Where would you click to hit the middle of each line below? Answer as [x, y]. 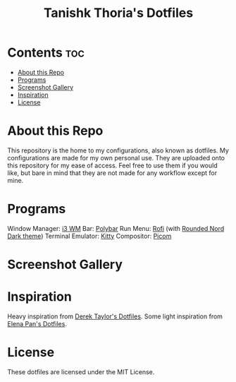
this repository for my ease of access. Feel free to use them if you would [112, 165]
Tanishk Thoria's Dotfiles [118, 13]
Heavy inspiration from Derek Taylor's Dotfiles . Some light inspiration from [115, 316]
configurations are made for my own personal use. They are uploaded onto [116, 157]
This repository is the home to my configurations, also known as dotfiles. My [118, 150]
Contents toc [46, 53]
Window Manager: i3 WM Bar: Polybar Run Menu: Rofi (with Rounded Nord [116, 228]
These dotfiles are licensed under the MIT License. [81, 371]
